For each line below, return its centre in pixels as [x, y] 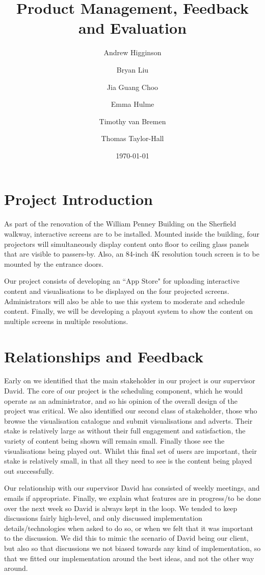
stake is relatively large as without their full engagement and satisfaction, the [125, 431]
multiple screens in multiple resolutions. [66, 321]
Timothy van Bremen [132, 121]
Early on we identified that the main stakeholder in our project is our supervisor [130, 381]
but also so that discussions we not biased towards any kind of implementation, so [132, 548]
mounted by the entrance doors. [54, 263]
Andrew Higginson [132, 52]
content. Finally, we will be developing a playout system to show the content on [129, 311]
